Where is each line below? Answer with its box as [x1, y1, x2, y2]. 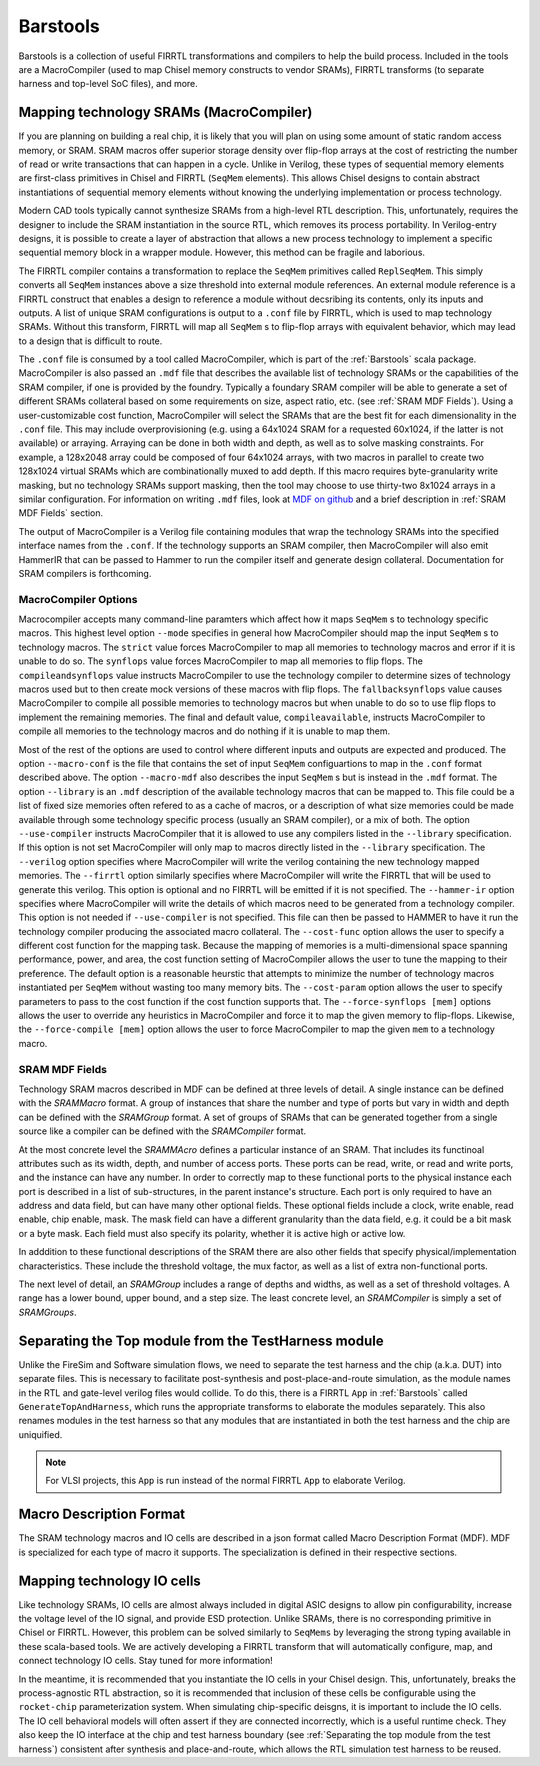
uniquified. [18, 1428, 63, 1440]
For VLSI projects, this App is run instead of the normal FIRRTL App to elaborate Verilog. [45, 1475, 406, 1487]
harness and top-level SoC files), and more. [18, 78, 199, 90]
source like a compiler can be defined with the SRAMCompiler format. [18, 1125, 307, 1137]
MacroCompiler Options [18, 592, 138, 606]
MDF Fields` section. [18, 507, 104, 519]
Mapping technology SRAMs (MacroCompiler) [18, 104, 313, 121]
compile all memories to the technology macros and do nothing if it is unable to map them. [18, 725, 390, 737]
